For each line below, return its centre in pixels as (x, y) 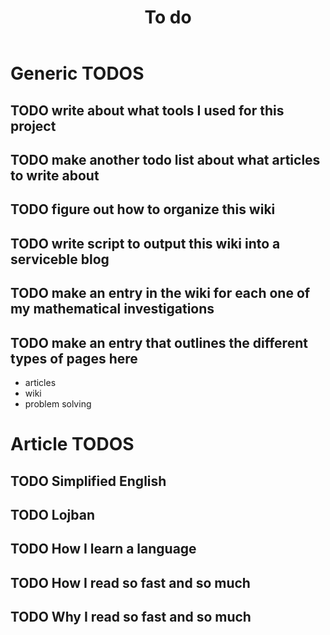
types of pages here (74, 358)
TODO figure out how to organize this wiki (143, 209)
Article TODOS (72, 444)
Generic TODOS (77, 73)
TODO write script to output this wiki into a (145, 243)
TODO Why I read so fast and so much (131, 617)
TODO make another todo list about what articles (165, 159)
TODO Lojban (53, 514)
